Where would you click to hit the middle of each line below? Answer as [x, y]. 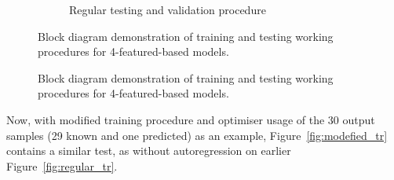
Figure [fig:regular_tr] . [62, 165]
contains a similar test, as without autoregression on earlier [149, 151]
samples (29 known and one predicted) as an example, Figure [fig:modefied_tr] [197, 135]
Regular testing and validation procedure [168, 9]
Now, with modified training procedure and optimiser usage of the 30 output [191, 119]
